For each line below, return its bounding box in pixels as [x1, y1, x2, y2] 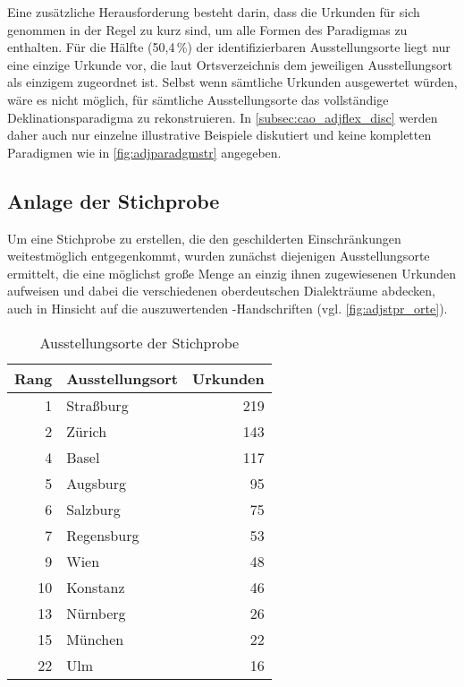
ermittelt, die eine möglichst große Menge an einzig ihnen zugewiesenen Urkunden [7, 263, 456, 282]
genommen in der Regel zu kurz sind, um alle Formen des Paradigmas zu [7, 20, 408, 39]
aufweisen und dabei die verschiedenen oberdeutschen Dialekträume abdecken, [7, 281, 435, 300]
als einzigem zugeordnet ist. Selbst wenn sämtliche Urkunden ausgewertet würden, [7, 73, 458, 91]
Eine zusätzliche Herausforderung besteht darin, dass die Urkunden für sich [7, 3, 420, 21]
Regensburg [66, 524, 139, 545]
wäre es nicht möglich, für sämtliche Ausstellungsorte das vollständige [7, 90, 389, 108]
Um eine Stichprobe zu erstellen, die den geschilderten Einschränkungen [7, 228, 401, 247]
